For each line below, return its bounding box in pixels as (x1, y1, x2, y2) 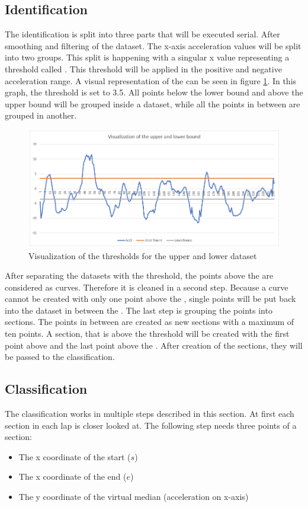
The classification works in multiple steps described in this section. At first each (5, 407, 294, 420)
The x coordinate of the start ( (18, 450, 131, 463)
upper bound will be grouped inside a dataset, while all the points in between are (5, 97, 300, 110)
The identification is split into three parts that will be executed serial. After (5, 28, 280, 40)
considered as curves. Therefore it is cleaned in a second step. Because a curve (5, 280, 288, 293)
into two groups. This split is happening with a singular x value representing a (5, 51, 290, 63)
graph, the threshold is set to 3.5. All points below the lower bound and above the (5, 86, 303, 98)
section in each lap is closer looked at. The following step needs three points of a (5, 419, 297, 431)
